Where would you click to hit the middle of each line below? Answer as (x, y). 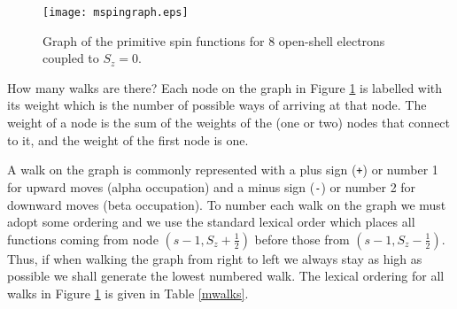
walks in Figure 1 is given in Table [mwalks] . (128, 293)
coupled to (71, 58)
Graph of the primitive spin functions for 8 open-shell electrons (214, 40)
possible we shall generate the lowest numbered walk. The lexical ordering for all (226, 276)
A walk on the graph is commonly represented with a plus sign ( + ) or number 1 (223, 170)
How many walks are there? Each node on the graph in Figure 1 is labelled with (225, 87)
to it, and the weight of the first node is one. (128, 139)
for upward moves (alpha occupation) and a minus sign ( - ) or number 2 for (212, 186)
